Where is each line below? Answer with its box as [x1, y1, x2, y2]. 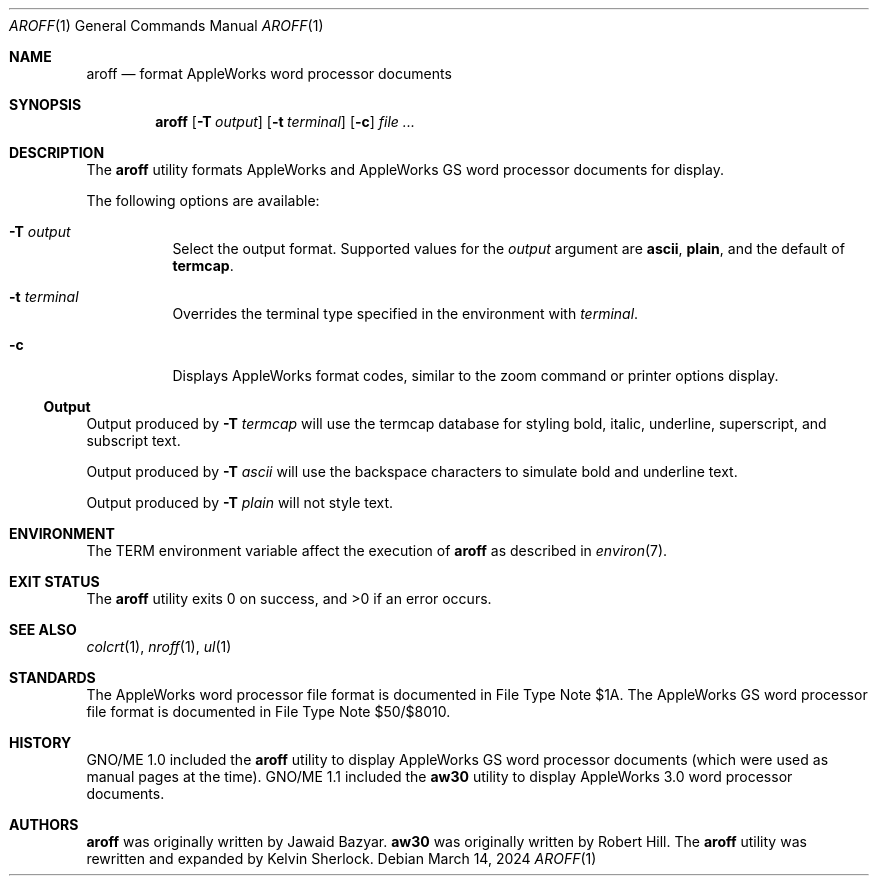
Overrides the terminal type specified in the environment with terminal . [172, 305, 639, 322]
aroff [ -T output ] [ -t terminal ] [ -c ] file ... [155, 113, 415, 130]
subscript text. [86, 432, 181, 449]
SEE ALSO [9, 621, 77, 638]
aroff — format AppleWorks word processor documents [86, 65, 452, 82]
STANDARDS [9, 669, 96, 686]
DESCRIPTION [9, 144, 105, 161]
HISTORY [9, 734, 72, 751]
